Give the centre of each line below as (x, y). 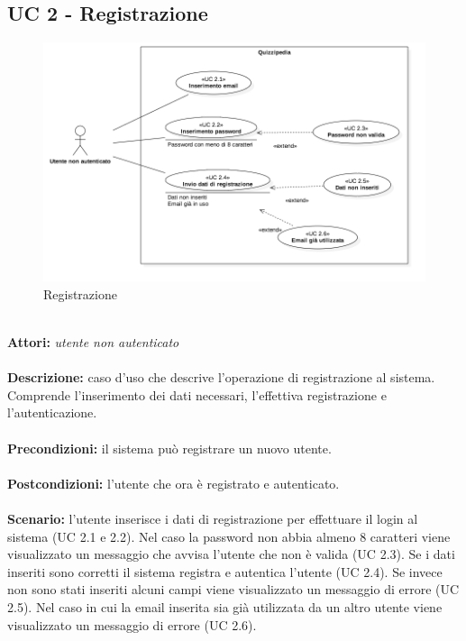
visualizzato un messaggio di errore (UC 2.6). (132, 624)
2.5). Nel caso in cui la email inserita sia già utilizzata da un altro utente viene (225, 607)
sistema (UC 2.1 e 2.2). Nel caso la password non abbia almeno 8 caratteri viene (229, 536)
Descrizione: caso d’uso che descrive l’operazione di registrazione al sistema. (221, 377)
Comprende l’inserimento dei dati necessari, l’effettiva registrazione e (197, 394)
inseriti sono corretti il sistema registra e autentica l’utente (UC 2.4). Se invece (225, 571)
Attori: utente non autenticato (93, 342)
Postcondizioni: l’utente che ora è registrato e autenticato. (174, 483)
